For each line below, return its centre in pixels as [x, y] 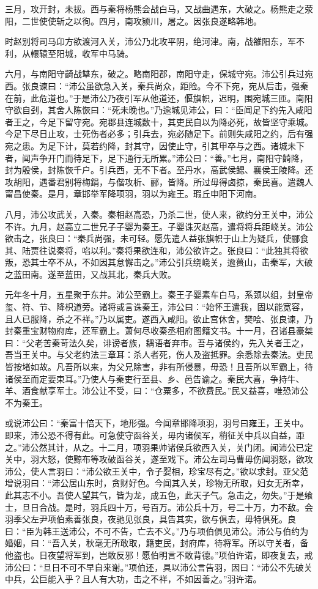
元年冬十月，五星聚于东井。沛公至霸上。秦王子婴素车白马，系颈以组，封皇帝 [159, 294]
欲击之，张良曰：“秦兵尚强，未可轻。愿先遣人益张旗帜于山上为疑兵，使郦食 [157, 238]
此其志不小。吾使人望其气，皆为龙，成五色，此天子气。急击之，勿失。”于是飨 [159, 495]
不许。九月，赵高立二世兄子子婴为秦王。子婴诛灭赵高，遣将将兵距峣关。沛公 [159, 226]
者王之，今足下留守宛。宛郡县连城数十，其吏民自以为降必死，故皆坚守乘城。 [159, 121]
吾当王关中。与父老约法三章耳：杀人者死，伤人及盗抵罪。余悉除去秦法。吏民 [159, 354]
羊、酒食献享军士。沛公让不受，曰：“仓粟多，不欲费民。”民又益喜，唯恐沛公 [157, 391]
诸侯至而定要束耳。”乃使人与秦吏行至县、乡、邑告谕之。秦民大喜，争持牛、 [155, 378]
